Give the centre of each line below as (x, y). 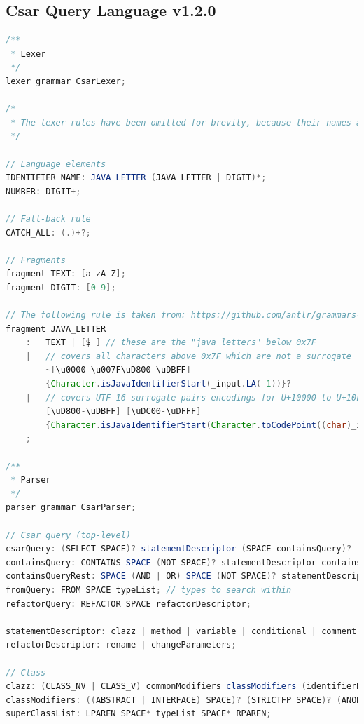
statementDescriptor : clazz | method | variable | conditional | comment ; (184, 631)
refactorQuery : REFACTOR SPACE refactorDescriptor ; (128, 604)
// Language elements (56, 164)
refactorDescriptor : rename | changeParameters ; (121, 645)
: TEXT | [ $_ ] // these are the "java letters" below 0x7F (171, 343)
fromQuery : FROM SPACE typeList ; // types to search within (149, 590)
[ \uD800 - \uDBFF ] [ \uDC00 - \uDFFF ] (124, 411)
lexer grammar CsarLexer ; (66, 81)
